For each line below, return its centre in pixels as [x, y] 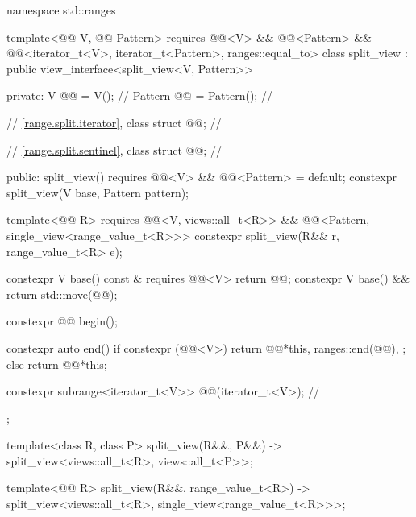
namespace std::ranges [61, 10]
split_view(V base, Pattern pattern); [98, 192]
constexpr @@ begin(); [62, 321]
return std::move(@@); [62, 294]
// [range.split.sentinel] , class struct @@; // [114, 149]
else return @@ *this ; [57, 364]
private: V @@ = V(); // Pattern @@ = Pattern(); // [139, 95]
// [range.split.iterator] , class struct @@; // [114, 122]
